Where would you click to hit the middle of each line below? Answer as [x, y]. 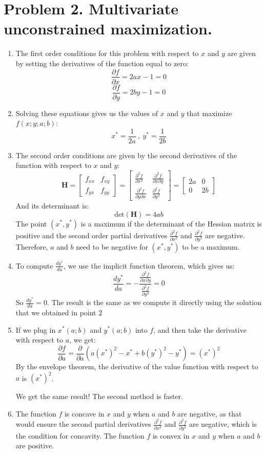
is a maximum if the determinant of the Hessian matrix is [171, 223]
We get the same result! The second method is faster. [99, 396]
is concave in [84, 413]
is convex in [171, 435]
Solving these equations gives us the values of [87, 113]
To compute [34, 265]
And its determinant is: [52, 205]
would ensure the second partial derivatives [83, 424]
